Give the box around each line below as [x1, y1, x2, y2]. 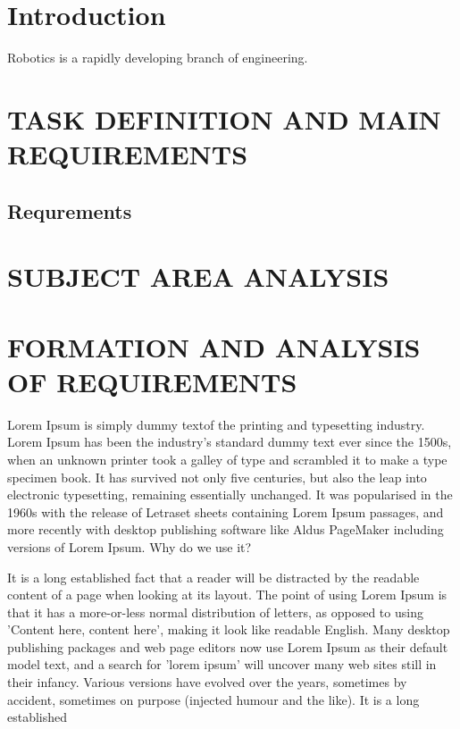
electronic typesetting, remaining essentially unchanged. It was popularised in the [7, 485, 453, 504]
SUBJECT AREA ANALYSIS [7, 258, 389, 295]
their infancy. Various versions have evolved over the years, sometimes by [7, 673, 407, 691]
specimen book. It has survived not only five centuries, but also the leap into [7, 467, 427, 486]
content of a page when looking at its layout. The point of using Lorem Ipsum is [7, 585, 447, 604]
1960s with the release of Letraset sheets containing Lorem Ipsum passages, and [7, 502, 444, 521]
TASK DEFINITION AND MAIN [7, 100, 441, 137]
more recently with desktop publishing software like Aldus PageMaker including [7, 520, 444, 539]
